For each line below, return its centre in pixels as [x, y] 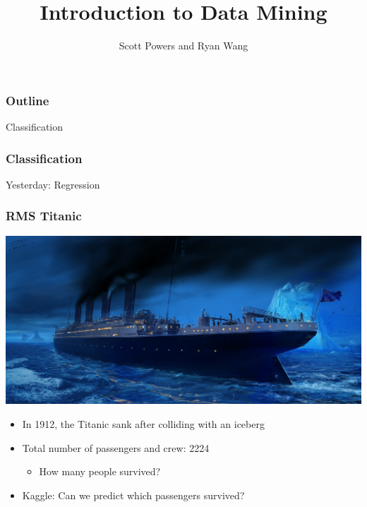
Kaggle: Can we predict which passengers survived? [133, 495]
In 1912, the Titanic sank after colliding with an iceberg [143, 423]
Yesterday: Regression [53, 184]
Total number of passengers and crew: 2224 [116, 447]
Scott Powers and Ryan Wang [183, 46]
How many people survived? [100, 471]
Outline [28, 100]
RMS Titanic [44, 216]
